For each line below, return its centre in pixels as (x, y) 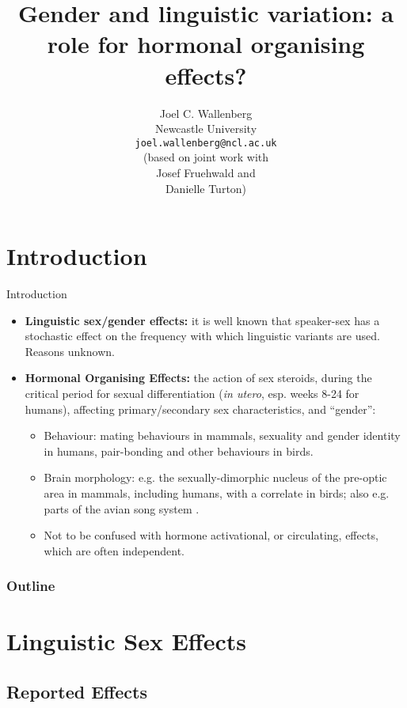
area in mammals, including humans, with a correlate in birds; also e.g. (217, 493)
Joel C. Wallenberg (206, 113)
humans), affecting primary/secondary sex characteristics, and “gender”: (200, 409)
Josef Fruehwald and (206, 172)
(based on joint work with (206, 157)
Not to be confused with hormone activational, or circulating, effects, (211, 535)
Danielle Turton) (206, 188)
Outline (31, 586)
